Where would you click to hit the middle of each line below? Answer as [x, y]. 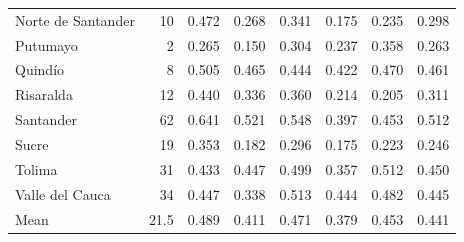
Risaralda [44, 94]
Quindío [40, 69]
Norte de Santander [75, 19]
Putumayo [46, 44]
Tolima [36, 168]
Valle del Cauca [63, 193]
